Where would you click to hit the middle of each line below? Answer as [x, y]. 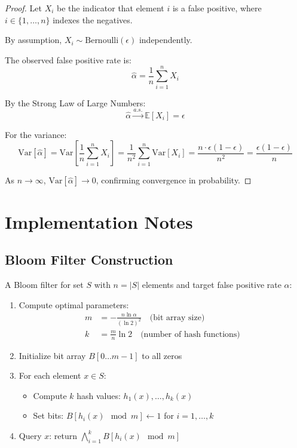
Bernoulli [102, 41]
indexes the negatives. [93, 19]
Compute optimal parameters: [74, 304]
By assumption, [33, 40]
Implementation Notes [99, 221]
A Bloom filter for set [44, 285]
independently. [166, 40]
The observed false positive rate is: [68, 59]
